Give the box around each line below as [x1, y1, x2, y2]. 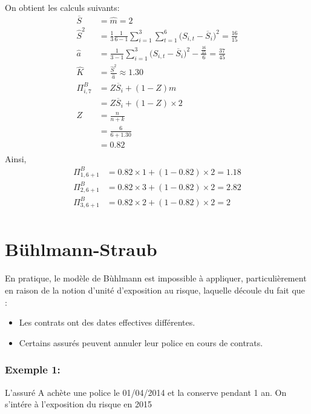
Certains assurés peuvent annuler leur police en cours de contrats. [19, 336, 263, 349]
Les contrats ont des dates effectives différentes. [19, 316, 195, 329]
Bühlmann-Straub [5, 237, 157, 261]
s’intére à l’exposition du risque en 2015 [5, 398, 152, 410]
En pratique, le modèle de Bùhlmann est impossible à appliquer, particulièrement [5, 272, 307, 284]
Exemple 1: [5, 362, 61, 377]
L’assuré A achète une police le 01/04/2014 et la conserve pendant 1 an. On [5, 386, 287, 398]
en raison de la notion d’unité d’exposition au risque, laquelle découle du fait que [5, 283, 305, 296]
